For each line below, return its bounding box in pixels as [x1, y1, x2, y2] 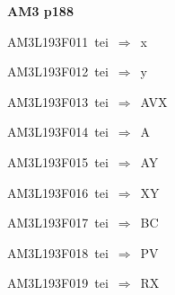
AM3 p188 [7, 2, 74, 20]
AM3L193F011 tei [7, 31, 109, 50]
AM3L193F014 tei [7, 122, 109, 141]
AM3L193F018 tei [7, 243, 109, 262]
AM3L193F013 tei [7, 92, 109, 111]
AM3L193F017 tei [7, 213, 109, 232]
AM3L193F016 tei [7, 183, 109, 201]
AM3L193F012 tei [7, 62, 109, 81]
